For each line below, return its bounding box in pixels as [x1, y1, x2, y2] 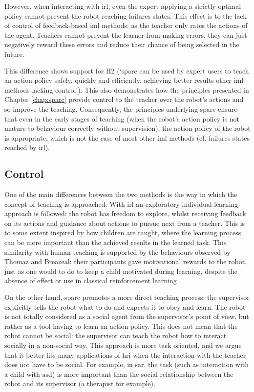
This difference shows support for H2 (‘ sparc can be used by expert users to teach [4, 65, 249, 75]
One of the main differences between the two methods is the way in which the [4, 189, 237, 199]
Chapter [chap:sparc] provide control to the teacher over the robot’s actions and [4, 94, 244, 104]
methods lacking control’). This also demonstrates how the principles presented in [4, 84, 249, 95]
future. [4, 49, 24, 59]
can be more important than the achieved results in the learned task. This [4, 237, 227, 247]
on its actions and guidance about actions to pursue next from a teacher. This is [4, 218, 245, 228]
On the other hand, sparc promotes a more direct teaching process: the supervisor [4, 292, 250, 302]
